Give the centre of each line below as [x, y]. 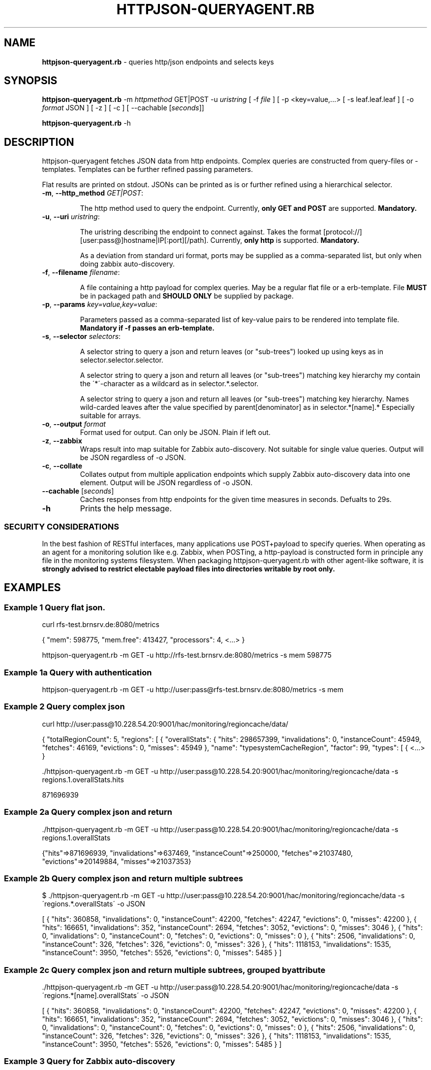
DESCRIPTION [39, 142]
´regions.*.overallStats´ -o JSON [93, 904]
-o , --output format [74, 424]
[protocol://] [342, 232]
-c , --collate [62, 466]
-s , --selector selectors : [81, 336]
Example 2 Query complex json [64, 707]
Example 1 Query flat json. [55, 607]
